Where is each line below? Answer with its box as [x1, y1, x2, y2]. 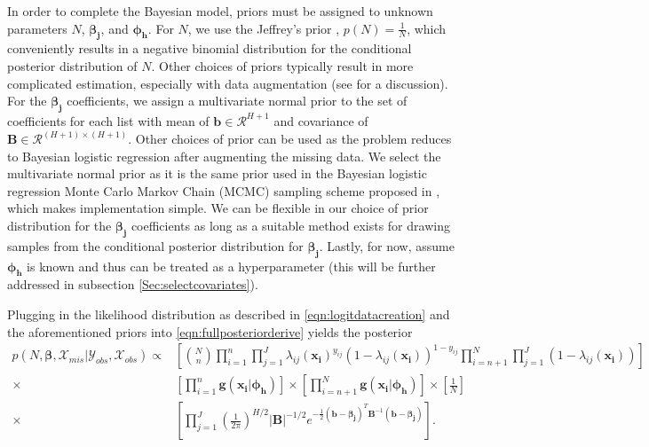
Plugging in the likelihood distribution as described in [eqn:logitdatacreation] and [7, 304, 450, 323]
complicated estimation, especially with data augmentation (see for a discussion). [7, 74, 448, 92]
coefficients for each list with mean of [7, 111, 210, 129]
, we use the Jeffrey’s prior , [187, 19, 340, 37]
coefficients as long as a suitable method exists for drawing [131, 216, 450, 234]
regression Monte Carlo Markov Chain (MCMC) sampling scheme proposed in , [7, 181, 440, 200]
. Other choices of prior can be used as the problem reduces [128, 129, 452, 147]
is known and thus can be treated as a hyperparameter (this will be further [27, 256, 436, 275]
